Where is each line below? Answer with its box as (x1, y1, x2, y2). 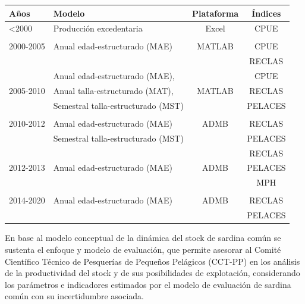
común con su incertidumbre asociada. (5, 290, 144, 302)
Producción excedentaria (53, 22, 143, 35)
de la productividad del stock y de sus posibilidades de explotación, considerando (5, 267, 300, 279)
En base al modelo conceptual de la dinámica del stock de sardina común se (5, 231, 281, 244)
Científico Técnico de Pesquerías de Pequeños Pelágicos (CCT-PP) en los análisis (5, 255, 300, 267)
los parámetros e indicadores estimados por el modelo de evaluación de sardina (5, 278, 291, 290)
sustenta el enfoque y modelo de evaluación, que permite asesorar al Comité (5, 243, 281, 255)
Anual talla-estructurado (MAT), (53, 84, 174, 96)
